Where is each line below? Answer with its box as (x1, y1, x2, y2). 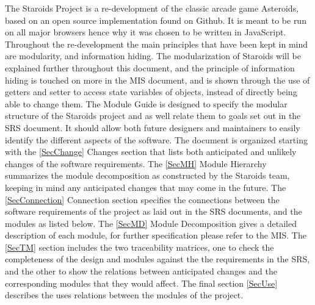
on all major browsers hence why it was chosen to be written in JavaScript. (5, 26, 286, 38)
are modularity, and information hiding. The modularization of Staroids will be (5, 49, 301, 62)
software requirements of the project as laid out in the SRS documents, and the (5, 205, 302, 218)
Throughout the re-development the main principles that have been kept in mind (5, 37, 308, 50)
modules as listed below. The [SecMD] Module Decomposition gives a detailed (5, 217, 297, 229)
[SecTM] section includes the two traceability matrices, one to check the (5, 240, 274, 253)
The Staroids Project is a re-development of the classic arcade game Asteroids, (5, 2, 299, 14)
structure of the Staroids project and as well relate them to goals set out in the (5, 109, 301, 122)
